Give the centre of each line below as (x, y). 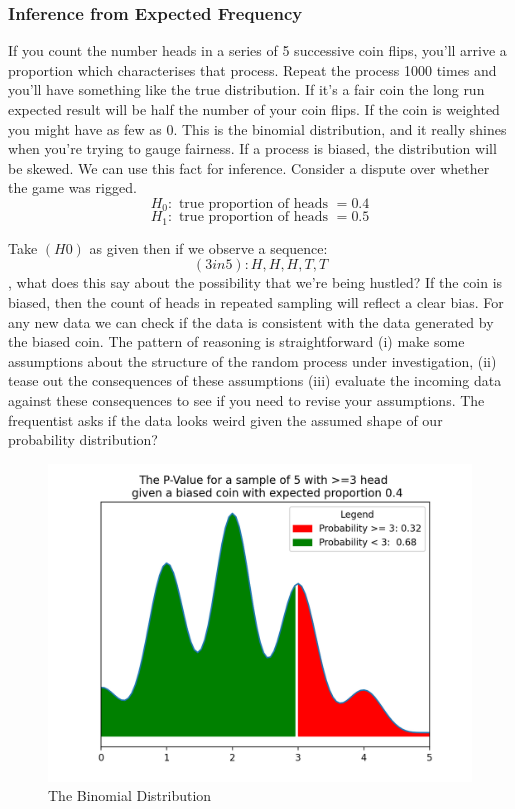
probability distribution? (83, 439)
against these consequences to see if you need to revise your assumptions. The (246, 400)
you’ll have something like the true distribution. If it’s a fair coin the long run (246, 89)
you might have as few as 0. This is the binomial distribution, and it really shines (257, 128)
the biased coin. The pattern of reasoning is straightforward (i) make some (236, 341)
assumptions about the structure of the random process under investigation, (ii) (252, 360)
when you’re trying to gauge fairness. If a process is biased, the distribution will (252, 148)
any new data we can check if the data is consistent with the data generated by (251, 321)
